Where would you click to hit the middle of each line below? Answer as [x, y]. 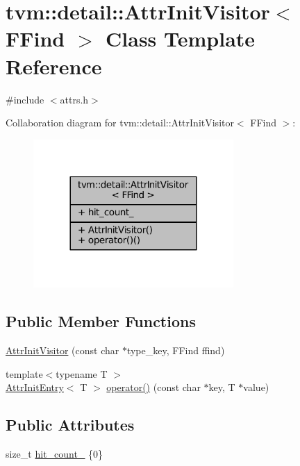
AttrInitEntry [35, 387]
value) [256, 387]
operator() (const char [153, 387]
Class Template [181, 39]
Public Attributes [70, 425]
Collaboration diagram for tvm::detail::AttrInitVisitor [120, 123]
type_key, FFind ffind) [176, 350]
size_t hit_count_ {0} [55, 454]
